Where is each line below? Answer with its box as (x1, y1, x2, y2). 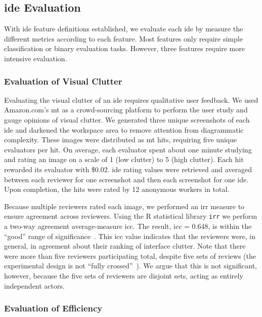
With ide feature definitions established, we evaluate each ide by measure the (4, 23, 243, 34)
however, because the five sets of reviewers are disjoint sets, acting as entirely (4, 270, 243, 281)
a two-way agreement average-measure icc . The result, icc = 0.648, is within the (4, 220, 252, 231)
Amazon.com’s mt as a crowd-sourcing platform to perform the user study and (4, 104, 248, 115)
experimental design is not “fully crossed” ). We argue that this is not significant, (4, 260, 257, 271)
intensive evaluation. (4, 53, 67, 63)
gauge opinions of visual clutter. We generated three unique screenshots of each (4, 114, 250, 125)
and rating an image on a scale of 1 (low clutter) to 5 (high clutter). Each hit (4, 154, 244, 165)
